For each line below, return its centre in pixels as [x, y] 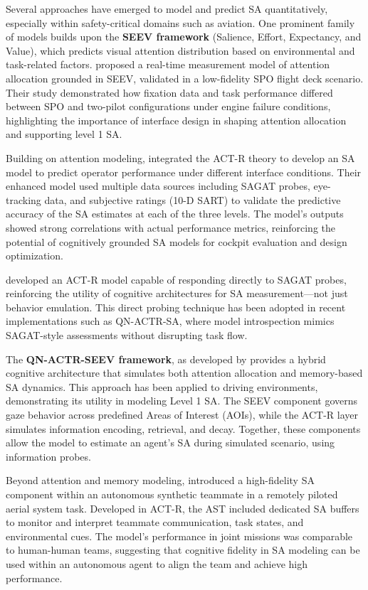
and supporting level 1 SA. [64, 134]
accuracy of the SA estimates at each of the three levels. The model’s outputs [175, 214]
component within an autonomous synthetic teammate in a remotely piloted [172, 494]
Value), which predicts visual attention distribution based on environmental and [180, 50]
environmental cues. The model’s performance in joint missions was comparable [179, 536]
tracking [23, 199]
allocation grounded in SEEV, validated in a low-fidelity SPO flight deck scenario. [185, 78]
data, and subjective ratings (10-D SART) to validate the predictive [193, 199]
